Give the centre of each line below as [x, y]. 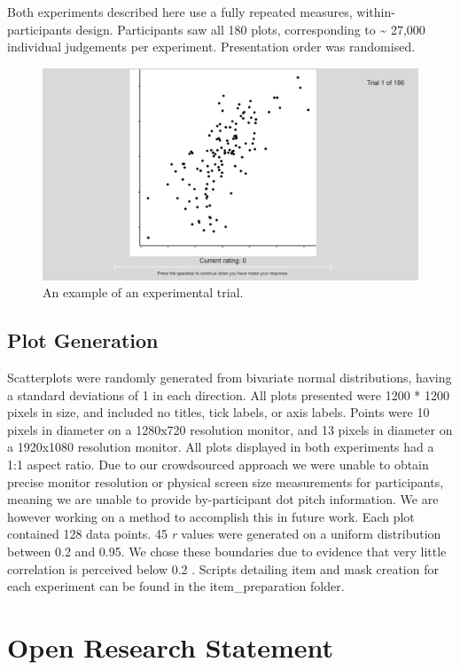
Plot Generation [83, 340]
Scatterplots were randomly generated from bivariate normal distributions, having [230, 378]
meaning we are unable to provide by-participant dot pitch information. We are [223, 499]
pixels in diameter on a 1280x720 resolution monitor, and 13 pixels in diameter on [230, 429]
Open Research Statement [171, 646]
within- [376, 12]
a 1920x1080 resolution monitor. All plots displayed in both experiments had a [221, 447]
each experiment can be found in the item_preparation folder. [176, 586]
